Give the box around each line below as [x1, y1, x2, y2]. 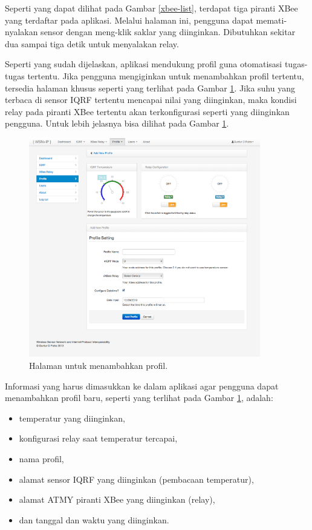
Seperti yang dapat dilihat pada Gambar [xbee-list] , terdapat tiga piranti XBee [5, 2, 298, 14]
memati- [256, 13, 287, 26]
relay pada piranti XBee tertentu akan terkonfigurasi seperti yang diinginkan [5, 105, 290, 118]
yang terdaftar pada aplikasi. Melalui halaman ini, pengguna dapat [5, 13, 253, 26]
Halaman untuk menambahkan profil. [29, 359, 168, 371]
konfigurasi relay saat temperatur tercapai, [19, 432, 178, 445]
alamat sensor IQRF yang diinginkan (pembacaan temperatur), [19, 472, 254, 485]
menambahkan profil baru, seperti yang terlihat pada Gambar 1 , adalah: [5, 391, 273, 404]
